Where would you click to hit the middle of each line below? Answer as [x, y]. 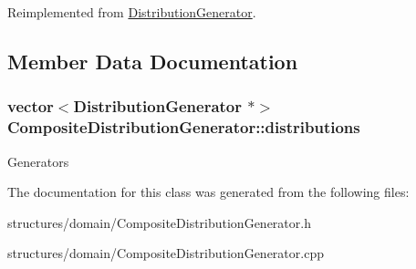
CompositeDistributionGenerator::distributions [184, 127]
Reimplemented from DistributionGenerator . [132, 12]
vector [31, 106]
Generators [38, 161]
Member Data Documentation [153, 61]
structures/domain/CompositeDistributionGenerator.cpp [166, 253]
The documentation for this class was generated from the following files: [208, 192]
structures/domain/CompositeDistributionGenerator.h [159, 222]
